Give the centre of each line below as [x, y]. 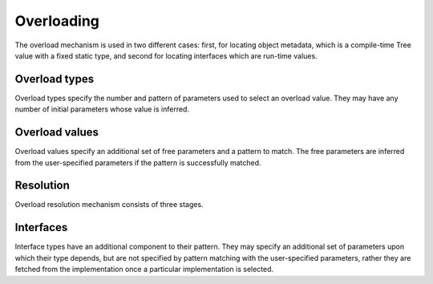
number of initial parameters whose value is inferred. [102, 109]
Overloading [57, 21]
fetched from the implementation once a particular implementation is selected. [144, 270]
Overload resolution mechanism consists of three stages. [109, 205]
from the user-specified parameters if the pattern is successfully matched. [138, 162]
